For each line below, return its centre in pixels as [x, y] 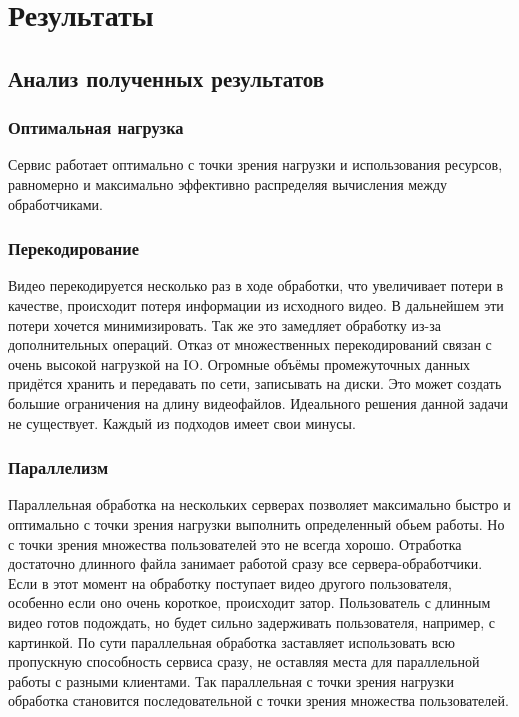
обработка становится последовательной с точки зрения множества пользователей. [258, 700]
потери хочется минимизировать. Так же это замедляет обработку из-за [224, 324]
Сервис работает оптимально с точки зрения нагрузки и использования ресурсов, [255, 164]
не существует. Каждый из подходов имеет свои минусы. [182, 422]
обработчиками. [55, 203]
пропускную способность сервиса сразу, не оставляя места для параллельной [244, 661]
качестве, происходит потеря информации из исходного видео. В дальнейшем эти [256, 304]
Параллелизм [58, 467]
